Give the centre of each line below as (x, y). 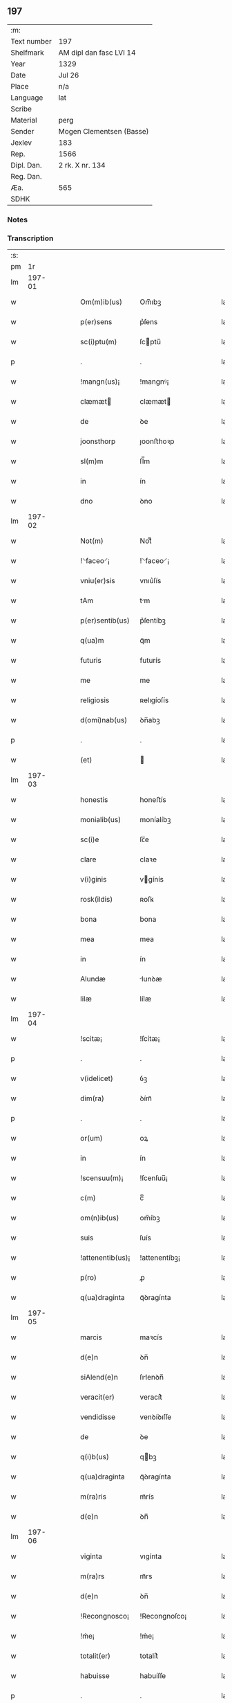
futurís (150, 661)
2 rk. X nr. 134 (82, 165)
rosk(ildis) (97, 900)
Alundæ (93, 979)
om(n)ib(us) (100, 1218)
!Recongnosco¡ (105, 1616)
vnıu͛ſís (151, 581)
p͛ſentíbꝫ (153, 621)
